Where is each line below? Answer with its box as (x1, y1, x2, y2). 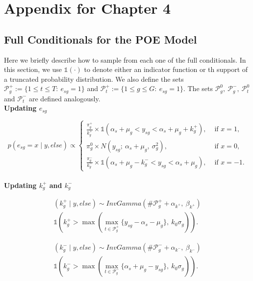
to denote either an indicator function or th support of (84, 64, 248, 74)
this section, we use (4, 64, 62, 74)
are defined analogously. (28, 93, 101, 103)
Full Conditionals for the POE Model (4, 31, 197, 47)
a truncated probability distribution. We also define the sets (4, 73, 184, 84)
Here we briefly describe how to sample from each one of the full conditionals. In (4, 54, 246, 65)
